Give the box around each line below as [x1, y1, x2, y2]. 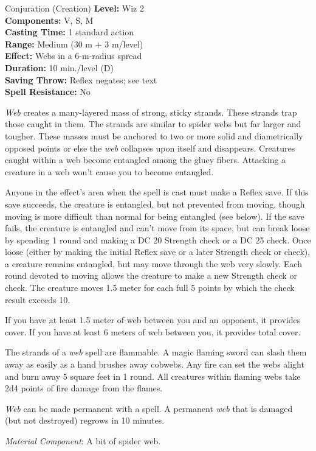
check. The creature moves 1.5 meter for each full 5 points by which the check [5, 281, 295, 294]
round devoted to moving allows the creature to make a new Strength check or [5, 269, 297, 282]
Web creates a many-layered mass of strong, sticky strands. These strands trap [5, 105, 297, 118]
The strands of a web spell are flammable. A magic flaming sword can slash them [5, 346, 307, 358]
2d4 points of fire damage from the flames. [5, 382, 163, 394]
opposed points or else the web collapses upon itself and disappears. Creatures [5, 141, 295, 154]
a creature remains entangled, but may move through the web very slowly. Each [5, 257, 302, 270]
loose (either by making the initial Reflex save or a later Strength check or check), [5, 245, 311, 258]
